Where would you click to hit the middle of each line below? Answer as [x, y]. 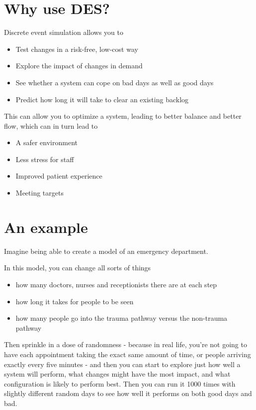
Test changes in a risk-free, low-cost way [77, 49]
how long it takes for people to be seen [75, 301]
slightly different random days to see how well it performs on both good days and [128, 393]
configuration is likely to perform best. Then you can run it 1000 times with [120, 383]
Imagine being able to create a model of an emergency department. [106, 251]
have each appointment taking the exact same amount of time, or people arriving [128, 354]
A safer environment [47, 142]
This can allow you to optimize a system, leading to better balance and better [123, 116]
